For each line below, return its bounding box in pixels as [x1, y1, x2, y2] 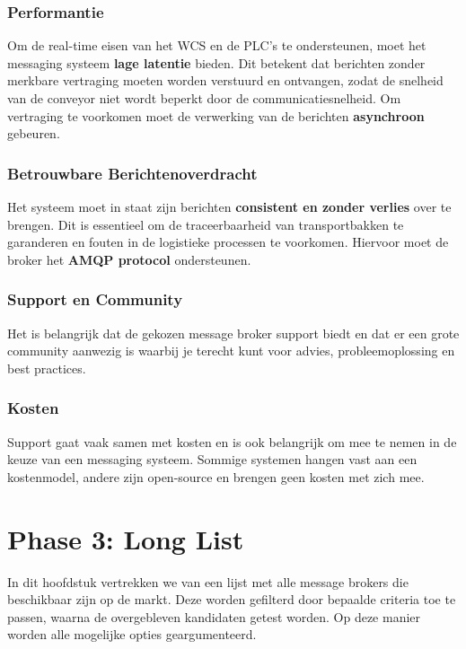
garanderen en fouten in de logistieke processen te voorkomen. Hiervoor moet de [7, 232, 449, 251]
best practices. [7, 358, 86, 377]
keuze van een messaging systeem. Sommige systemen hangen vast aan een [7, 450, 418, 469]
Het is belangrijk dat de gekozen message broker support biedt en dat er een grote [7, 323, 460, 342]
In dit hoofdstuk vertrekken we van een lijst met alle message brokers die [7, 572, 409, 591]
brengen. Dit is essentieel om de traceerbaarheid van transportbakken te [7, 215, 404, 233]
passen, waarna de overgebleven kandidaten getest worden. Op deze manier [7, 607, 421, 626]
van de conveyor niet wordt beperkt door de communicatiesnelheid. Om [7, 89, 401, 107]
